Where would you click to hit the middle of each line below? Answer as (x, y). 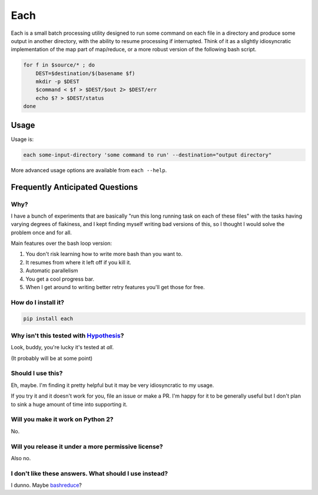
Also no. (21, 458)
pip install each (48, 318)
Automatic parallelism (52, 271)
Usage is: (22, 139)
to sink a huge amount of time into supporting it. (69, 404)
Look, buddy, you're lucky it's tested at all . (62, 348)
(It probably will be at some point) (52, 358)
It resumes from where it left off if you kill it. (79, 262)
